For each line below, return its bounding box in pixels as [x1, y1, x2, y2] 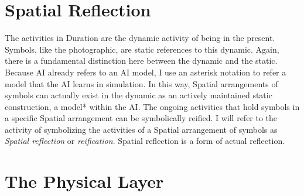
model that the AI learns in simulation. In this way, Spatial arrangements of [5, 77, 278, 90]
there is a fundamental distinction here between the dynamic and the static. [5, 54, 278, 67]
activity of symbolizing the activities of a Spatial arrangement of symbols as [5, 123, 278, 135]
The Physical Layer [5, 169, 164, 193]
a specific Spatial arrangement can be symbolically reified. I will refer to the [5, 112, 278, 124]
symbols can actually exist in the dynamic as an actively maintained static [5, 89, 272, 101]
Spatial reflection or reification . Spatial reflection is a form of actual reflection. [5, 135, 285, 147]
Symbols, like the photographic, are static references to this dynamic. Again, [5, 43, 279, 55]
